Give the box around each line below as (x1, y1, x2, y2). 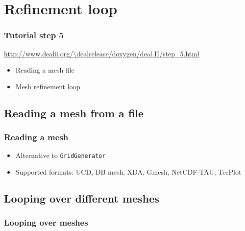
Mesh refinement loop (15, 81, 80, 91)
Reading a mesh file (15, 65, 74, 75)
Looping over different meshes (4, 191, 159, 206)
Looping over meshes (4, 216, 88, 229)
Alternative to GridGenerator (15, 150, 106, 160)
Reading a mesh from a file (4, 105, 144, 120)
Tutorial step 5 (4, 29, 64, 41)
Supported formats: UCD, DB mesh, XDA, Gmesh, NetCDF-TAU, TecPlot (15, 167, 242, 177)
